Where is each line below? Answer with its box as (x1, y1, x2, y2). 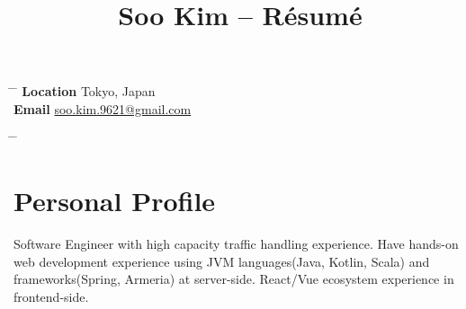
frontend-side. (13, 287, 89, 306)
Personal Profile (13, 182, 216, 219)
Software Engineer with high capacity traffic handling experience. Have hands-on (13, 234, 459, 253)
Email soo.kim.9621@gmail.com (13, 99, 192, 118)
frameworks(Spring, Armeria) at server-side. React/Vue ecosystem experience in (13, 269, 454, 288)
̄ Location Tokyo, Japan (13, 82, 156, 101)
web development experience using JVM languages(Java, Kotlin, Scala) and (13, 252, 430, 270)
